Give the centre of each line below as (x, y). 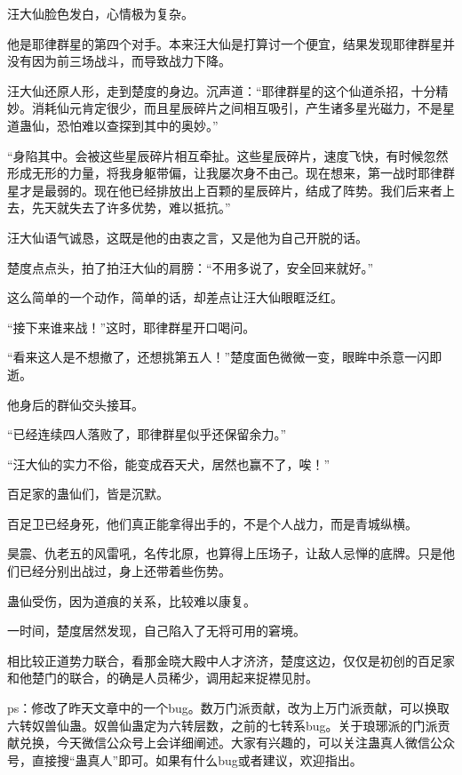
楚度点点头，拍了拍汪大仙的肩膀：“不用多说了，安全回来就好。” (191, 267)
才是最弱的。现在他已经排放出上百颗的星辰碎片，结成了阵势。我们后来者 (231, 190)
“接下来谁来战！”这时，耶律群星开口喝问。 (131, 327)
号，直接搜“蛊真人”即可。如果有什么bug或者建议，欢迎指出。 (185, 759)
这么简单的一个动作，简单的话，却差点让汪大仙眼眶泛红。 (175, 297)
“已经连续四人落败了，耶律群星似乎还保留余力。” (147, 434)
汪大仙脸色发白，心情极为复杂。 (100, 13)
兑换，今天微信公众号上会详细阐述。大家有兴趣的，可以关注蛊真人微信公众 (237, 743)
